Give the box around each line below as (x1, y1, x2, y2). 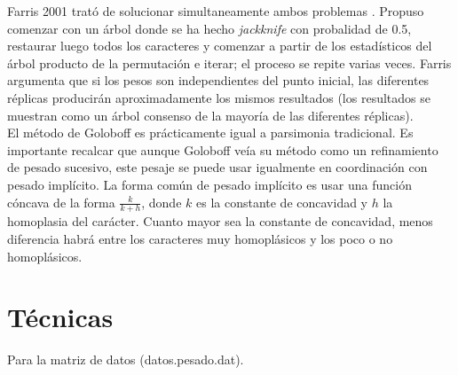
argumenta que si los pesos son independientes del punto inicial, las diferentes (7, 71, 430, 90)
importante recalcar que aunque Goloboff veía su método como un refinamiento (7, 140, 438, 159)
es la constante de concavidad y (195, 192, 368, 211)
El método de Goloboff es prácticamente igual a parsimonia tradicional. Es (7, 123, 414, 142)
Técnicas (7, 299, 114, 335)
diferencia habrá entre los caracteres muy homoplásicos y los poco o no (7, 229, 393, 247)
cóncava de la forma (7, 192, 115, 211)
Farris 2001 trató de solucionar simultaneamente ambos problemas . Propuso (7, 2, 424, 20)
